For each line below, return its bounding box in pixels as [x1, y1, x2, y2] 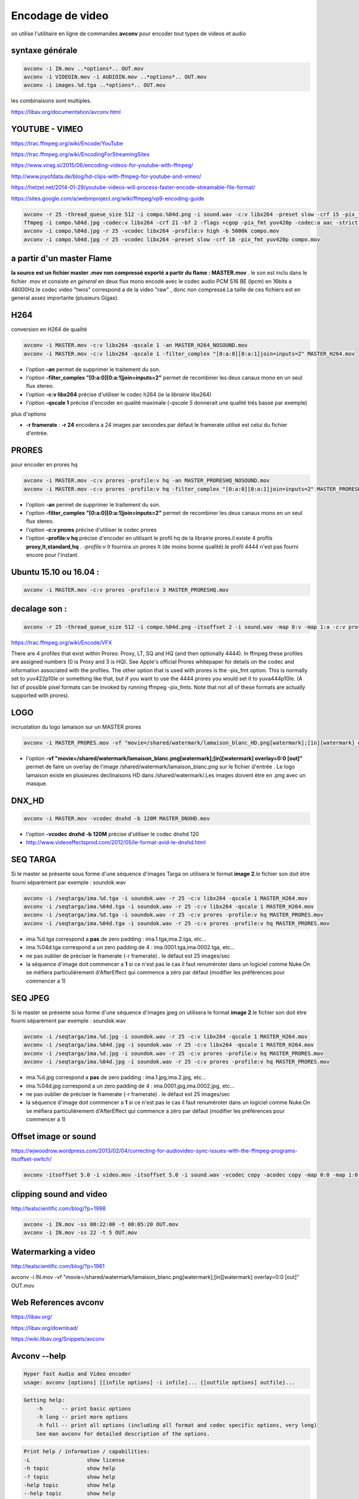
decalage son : [11, 604, 67, 614]
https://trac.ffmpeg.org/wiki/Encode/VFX [11, 639, 112, 646]
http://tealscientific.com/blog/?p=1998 [11, 1205, 106, 1212]
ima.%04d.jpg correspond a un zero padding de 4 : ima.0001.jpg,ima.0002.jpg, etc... [26, 1082, 235, 1089]
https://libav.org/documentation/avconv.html [11, 108, 121, 115]
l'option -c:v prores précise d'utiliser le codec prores [26, 526, 157, 533]
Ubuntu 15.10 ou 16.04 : [11, 567, 100, 577]
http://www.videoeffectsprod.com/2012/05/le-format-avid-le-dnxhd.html [26, 839, 206, 846]
